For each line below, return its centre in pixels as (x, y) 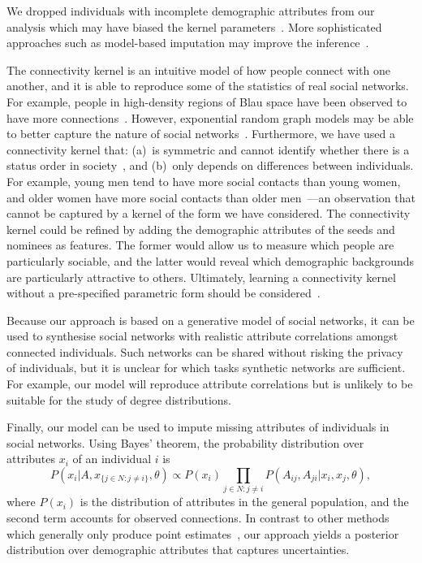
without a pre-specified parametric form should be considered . (164, 293)
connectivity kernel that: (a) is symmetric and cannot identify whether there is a (208, 149)
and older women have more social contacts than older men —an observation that (211, 197)
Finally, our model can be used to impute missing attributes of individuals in (198, 427)
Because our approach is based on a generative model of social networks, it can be (211, 320)
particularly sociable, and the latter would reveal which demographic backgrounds (211, 260)
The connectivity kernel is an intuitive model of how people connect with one (198, 69)
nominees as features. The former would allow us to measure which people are (200, 245)
